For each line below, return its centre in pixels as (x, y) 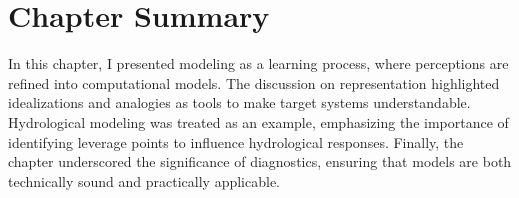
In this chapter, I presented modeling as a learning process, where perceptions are (258, 63)
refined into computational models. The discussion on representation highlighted (254, 82)
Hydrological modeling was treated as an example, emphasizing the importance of (258, 121)
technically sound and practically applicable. (144, 180)
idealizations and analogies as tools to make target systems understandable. (239, 102)
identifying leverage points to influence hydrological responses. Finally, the (236, 141)
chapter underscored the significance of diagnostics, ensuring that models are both (260, 161)
